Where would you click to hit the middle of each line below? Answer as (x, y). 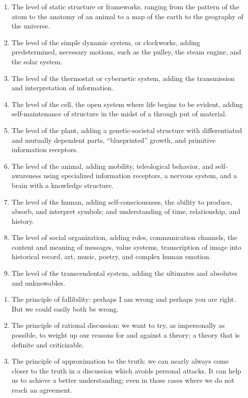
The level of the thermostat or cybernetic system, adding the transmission (123, 78)
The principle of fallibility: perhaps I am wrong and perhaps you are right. (124, 299)
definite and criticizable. (48, 344)
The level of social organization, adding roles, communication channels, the (124, 237)
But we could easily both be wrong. (65, 308)
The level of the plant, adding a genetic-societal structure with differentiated (127, 130)
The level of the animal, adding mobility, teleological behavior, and (112, 166)
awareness (26, 175)
